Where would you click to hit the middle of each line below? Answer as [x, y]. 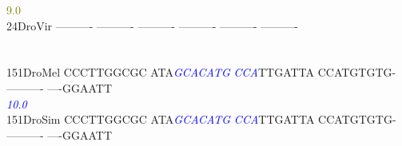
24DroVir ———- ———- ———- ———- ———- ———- [153, 25]
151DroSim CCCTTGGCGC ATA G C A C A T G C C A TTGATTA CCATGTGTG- [201, 119]
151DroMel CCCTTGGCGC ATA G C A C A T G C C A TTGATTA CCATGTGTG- [201, 72]
